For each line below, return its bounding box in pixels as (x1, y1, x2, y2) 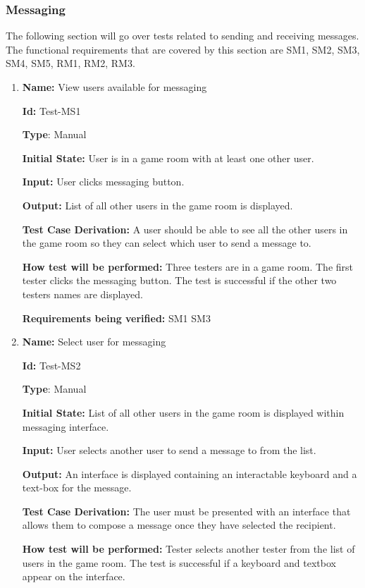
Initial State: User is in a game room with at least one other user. (22, 150, 314, 165)
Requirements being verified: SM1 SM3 (22, 310, 211, 325)
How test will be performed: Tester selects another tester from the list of (22, 541, 355, 556)
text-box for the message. (22, 480, 132, 495)
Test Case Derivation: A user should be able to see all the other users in (22, 221, 348, 236)
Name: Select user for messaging (22, 334, 166, 349)
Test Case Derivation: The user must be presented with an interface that (22, 503, 351, 518)
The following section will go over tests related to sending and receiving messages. (6, 28, 359, 43)
